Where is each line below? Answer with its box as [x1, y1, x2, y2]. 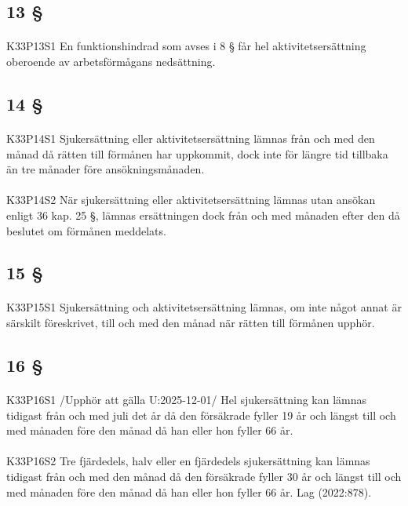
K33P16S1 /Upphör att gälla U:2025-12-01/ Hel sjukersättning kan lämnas [6, 391, 367, 408]
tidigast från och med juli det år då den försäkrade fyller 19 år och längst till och [6, 406, 396, 423]
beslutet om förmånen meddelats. [6, 222, 166, 238]
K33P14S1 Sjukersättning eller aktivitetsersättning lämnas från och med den [6, 129, 375, 146]
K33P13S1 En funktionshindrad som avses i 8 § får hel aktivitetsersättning [6, 38, 366, 54]
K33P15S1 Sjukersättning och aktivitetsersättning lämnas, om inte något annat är [6, 299, 402, 315]
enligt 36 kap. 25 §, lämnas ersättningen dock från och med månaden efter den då [6, 206, 400, 223]
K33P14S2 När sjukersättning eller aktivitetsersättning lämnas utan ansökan [6, 191, 376, 208]
